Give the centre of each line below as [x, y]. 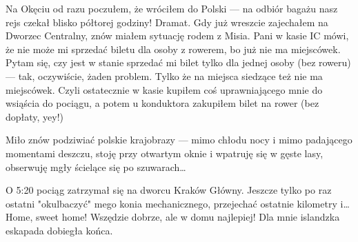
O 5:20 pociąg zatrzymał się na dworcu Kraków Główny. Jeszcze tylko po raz [169, 190]
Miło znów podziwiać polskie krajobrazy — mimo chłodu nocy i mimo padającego [179, 140]
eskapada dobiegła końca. [59, 230]
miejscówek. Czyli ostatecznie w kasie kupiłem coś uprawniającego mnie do [164, 89]
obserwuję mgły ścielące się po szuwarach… [96, 167]
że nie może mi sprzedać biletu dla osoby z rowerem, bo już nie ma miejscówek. [173, 49]
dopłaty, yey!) [35, 116]
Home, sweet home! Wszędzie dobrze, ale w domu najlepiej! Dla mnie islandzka [173, 217]
